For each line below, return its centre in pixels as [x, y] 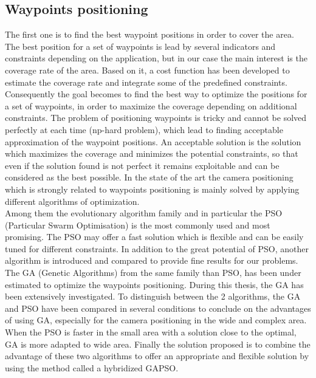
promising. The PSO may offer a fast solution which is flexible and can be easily [154, 237]
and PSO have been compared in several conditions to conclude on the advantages [158, 308]
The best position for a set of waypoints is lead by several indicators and [140, 46]
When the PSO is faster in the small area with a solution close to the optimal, [151, 332]
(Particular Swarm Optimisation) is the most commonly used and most [138, 225]
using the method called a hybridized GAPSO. [92, 367]
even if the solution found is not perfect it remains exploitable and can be [142, 165]
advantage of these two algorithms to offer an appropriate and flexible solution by [157, 356]
